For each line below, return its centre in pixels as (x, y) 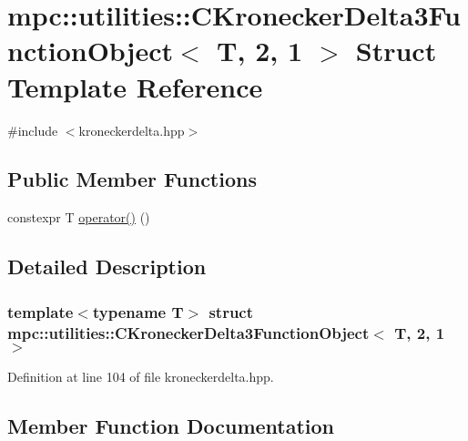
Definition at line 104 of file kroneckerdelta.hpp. (141, 376)
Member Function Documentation (171, 425)
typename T (138, 311)
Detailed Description (107, 267)
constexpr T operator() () (79, 217)
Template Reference (135, 86)
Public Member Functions (132, 179)
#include (33, 130)
